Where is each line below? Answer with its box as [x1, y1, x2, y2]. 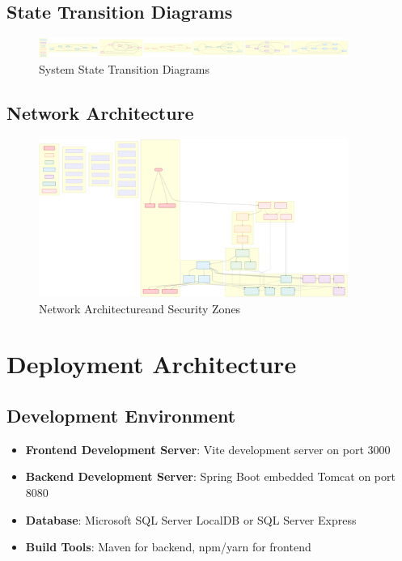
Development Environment [6, 403, 236, 428]
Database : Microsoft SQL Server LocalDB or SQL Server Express [25, 511, 357, 528]
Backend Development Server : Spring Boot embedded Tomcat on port [25, 468, 396, 485]
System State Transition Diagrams [39, 61, 209, 78]
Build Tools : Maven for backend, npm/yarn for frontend [25, 538, 311, 555]
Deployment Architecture [6, 347, 297, 380]
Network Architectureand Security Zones [39, 300, 241, 317]
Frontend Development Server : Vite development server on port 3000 [25, 440, 391, 457]
